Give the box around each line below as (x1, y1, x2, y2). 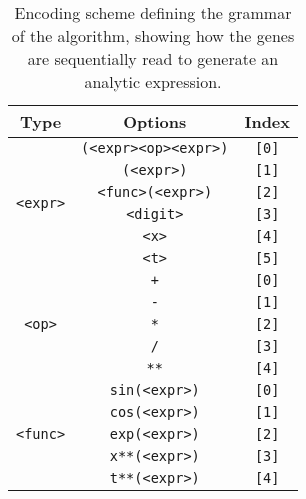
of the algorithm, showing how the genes (11, 24, 295, 47)
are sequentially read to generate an (27, 47, 279, 70)
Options (123, 110, 187, 133)
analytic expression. (84, 70, 222, 93)
